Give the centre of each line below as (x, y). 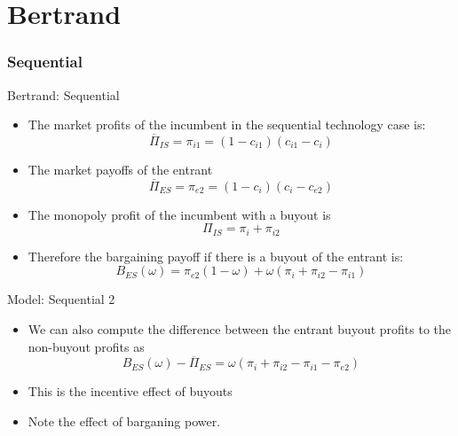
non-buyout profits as (86, 346)
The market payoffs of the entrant (120, 169)
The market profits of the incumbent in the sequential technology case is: (227, 125)
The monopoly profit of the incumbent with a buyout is (179, 214)
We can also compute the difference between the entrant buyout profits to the (240, 329)
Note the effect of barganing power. (124, 421)
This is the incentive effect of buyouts (130, 391)
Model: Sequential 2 (61, 299)
